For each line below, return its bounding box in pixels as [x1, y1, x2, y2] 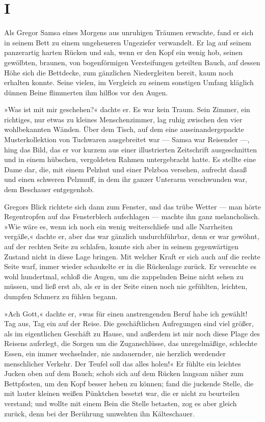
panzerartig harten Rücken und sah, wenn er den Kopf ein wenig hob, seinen [4, 47, 243, 58]
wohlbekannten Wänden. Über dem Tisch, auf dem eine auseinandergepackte [4, 124, 244, 135]
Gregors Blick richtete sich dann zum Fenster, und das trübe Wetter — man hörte [4, 201, 261, 212]
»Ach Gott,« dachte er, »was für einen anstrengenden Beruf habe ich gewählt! [4, 308, 248, 319]
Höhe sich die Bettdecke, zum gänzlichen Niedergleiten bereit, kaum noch [4, 67, 233, 77]
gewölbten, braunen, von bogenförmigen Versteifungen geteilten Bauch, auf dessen [4, 57, 260, 67]
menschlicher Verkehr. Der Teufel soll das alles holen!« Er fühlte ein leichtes [4, 358, 241, 368]
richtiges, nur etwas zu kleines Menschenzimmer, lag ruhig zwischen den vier [4, 114, 243, 124]
